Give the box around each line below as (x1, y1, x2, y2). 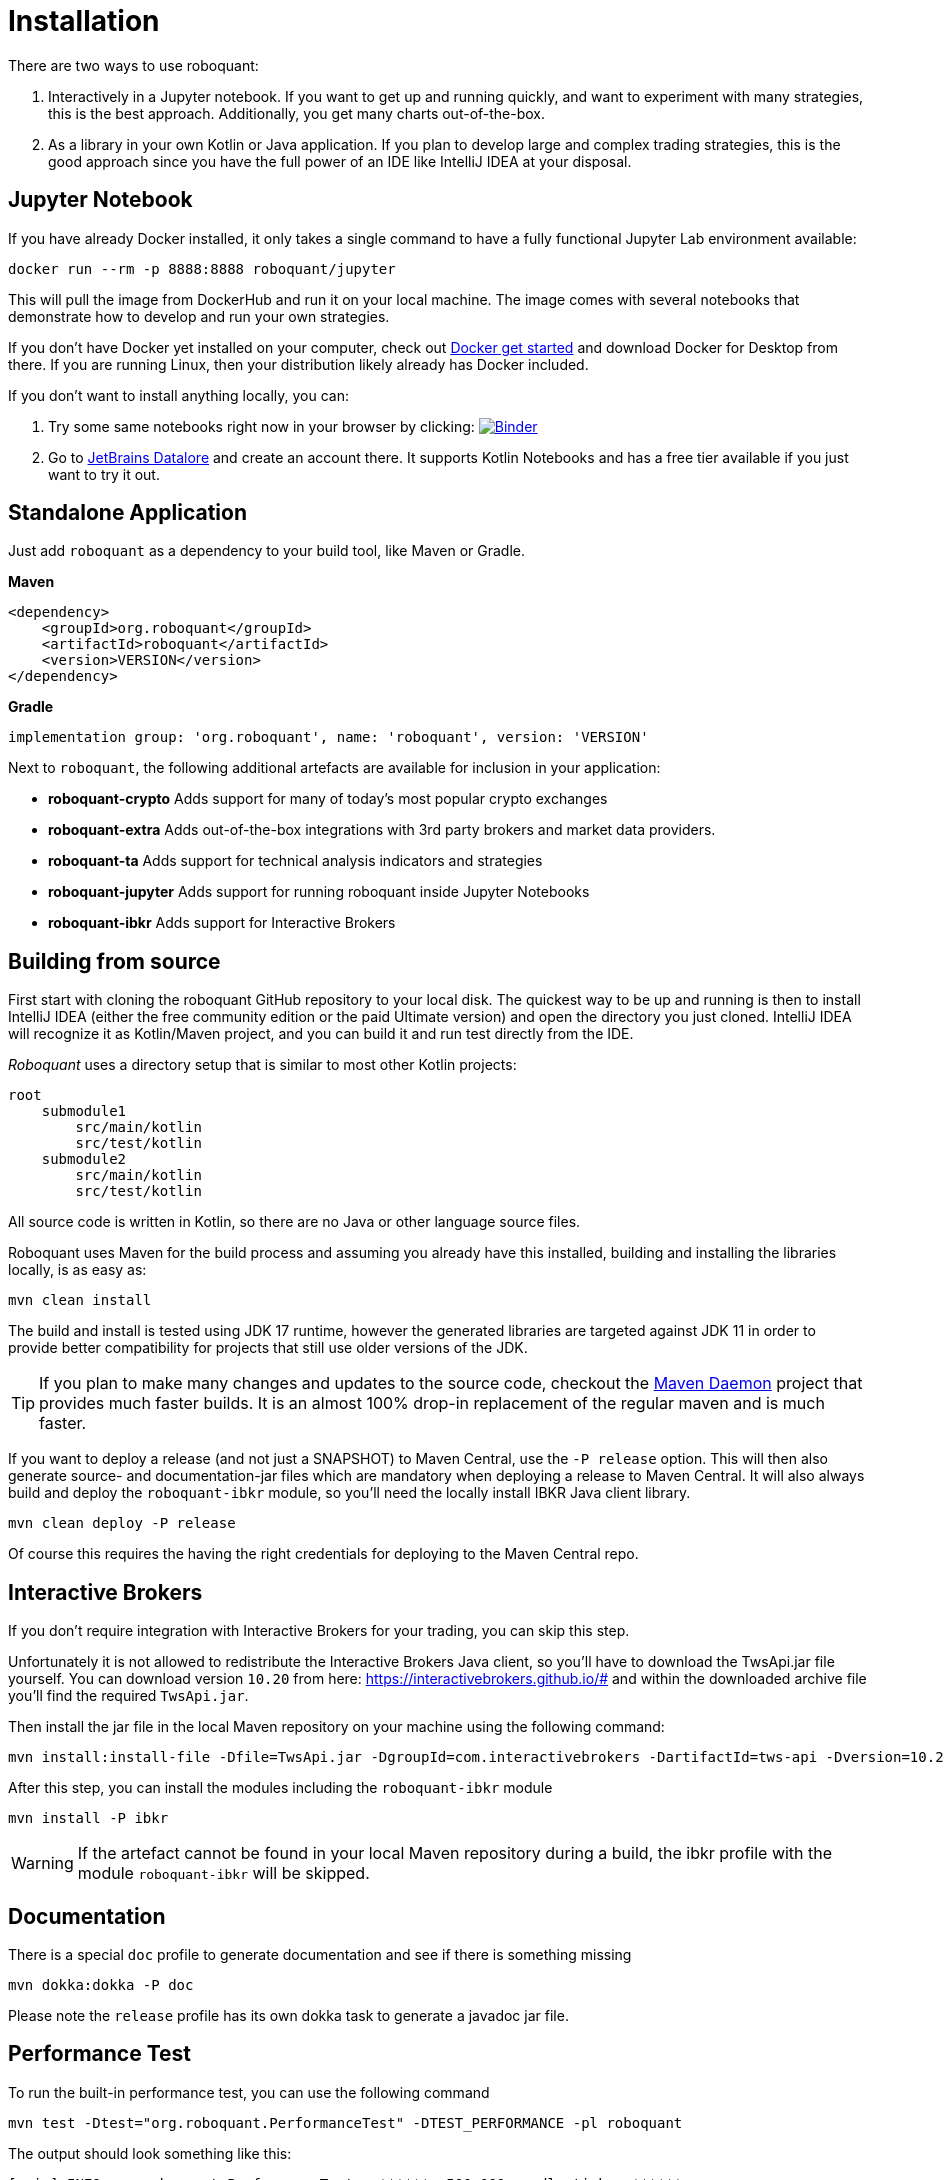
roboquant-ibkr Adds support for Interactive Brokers (48, 914, 396, 932)
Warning (11, 1853, 74, 1874)
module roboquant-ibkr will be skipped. (77, 1863, 370, 1884)
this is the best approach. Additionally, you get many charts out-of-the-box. (48, 104, 546, 122)
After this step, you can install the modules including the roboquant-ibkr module (8, 1779, 553, 1797)
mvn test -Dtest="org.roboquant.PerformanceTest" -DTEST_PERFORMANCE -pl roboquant (8, 2114, 683, 2131)
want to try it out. (48, 465, 160, 483)
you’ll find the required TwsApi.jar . (8, 1687, 249, 1705)
